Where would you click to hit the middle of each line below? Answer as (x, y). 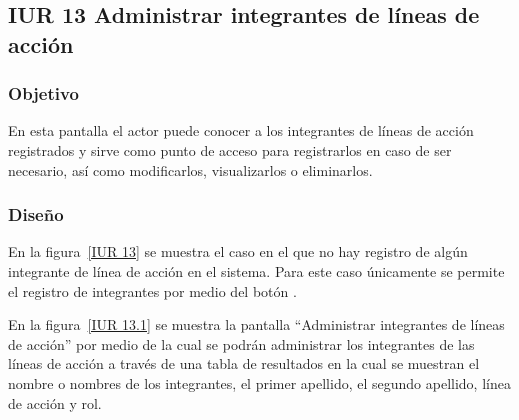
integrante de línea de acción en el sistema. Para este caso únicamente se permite (256, 270)
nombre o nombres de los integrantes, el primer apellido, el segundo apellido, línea (259, 382)
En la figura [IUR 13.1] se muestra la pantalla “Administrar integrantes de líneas (256, 324)
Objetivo (43, 93)
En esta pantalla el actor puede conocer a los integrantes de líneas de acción (241, 130)
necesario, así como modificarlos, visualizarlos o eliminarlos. (190, 169)
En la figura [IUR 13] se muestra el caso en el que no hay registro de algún (238, 251)
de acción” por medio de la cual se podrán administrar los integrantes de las (241, 343)
